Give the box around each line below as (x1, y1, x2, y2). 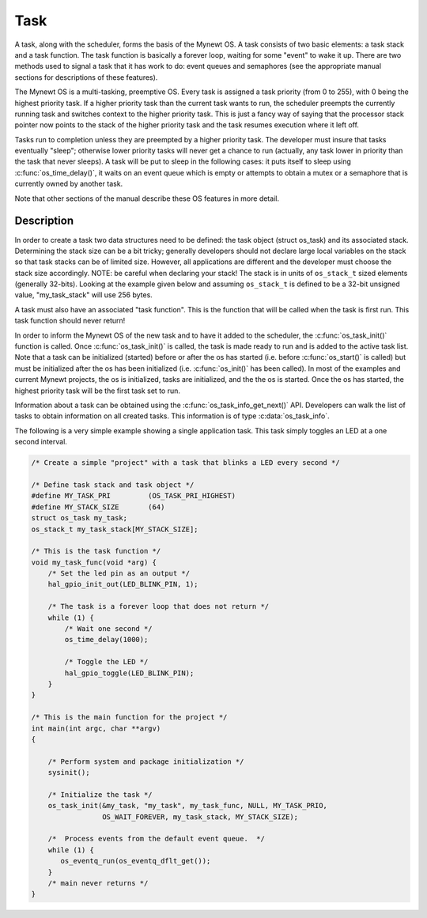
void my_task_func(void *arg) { (31, 557, 157, 567)
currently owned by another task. (14, 179, 123, 189)
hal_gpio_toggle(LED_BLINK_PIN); (64, 668, 195, 678)
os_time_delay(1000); (64, 635, 149, 644)
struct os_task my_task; (31, 514, 128, 523)
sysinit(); (47, 768, 90, 777)
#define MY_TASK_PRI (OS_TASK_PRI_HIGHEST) (31, 491, 236, 501)
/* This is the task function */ (31, 546, 161, 556)
